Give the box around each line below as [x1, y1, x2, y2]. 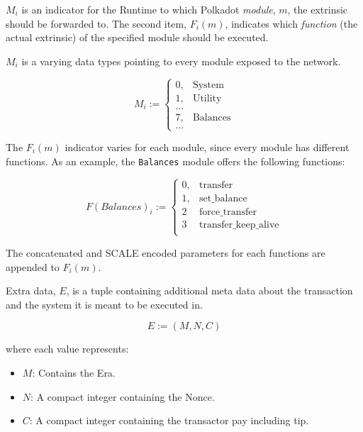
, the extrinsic [287, 2, 348, 16]
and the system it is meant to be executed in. [6, 297, 203, 311]
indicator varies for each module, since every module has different [65, 140, 350, 155]
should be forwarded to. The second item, [6, 16, 186, 31]
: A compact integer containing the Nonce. [30, 389, 215, 404]
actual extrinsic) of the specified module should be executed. [6, 30, 269, 45]
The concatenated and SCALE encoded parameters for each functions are [6, 245, 325, 260]
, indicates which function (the [225, 16, 358, 31]
